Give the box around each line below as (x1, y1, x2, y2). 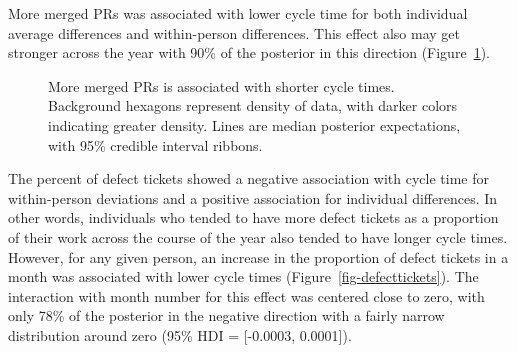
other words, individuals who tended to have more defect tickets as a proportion (8, 207, 499, 228)
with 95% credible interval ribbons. (48, 134, 263, 155)
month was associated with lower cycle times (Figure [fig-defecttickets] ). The (8, 266, 479, 287)
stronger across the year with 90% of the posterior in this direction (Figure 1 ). (8, 42, 490, 63)
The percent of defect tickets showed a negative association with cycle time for (8, 168, 489, 189)
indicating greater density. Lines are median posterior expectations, (48, 114, 461, 135)
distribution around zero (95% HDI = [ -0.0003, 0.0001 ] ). (8, 324, 352, 345)
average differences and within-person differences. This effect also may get (8, 22, 460, 43)
